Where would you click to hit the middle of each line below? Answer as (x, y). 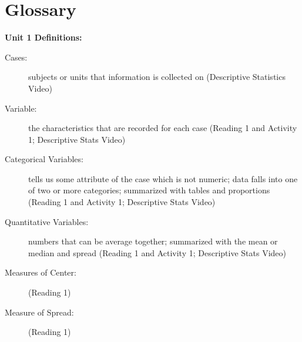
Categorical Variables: (44, 159)
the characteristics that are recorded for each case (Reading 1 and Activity (163, 128)
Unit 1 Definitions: (43, 37)
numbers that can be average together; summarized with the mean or (153, 241)
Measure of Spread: (39, 312)
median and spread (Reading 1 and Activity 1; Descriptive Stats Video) (157, 252)
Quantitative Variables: (47, 221)
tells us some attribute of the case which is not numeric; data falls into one (163, 178)
